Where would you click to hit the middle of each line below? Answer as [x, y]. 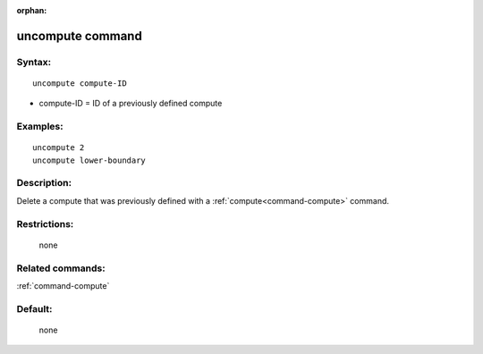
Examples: [40, 127]
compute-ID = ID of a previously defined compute [131, 104]
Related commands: [61, 268]
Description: [44, 183]
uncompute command [79, 36]
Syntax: [34, 62]
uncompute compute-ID [80, 83]
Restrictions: [45, 223]
